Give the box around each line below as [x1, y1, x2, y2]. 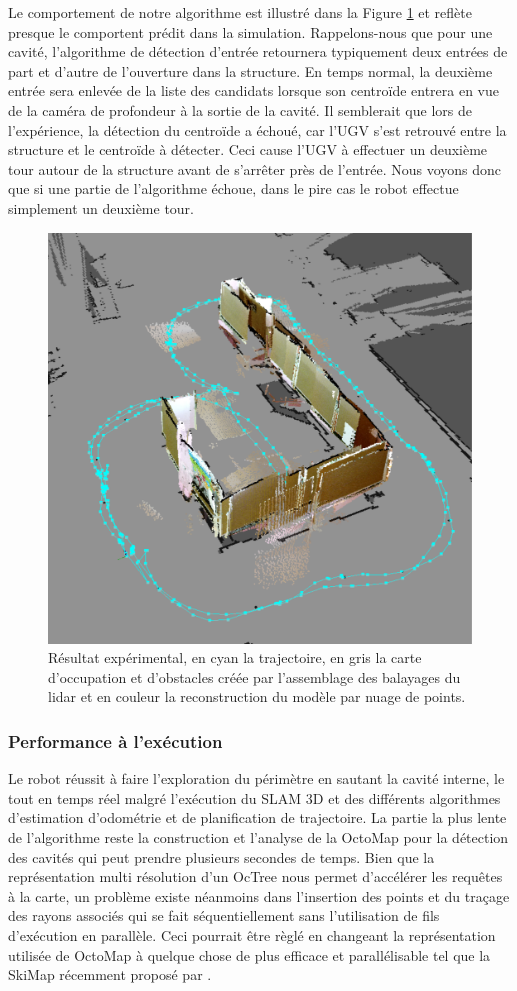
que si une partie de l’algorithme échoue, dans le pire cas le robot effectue [8, 178, 459, 199]
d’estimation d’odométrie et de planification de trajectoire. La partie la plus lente [8, 807, 507, 828]
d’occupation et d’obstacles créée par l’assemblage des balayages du [48, 666, 461, 687]
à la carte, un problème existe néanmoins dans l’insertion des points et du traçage [8, 885, 510, 906]
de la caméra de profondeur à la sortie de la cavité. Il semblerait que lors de [8, 99, 472, 120]
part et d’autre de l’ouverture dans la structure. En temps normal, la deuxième [8, 60, 493, 81]
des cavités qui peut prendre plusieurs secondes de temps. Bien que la [8, 846, 435, 867]
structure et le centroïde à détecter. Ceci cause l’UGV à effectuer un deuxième [8, 139, 488, 160]
